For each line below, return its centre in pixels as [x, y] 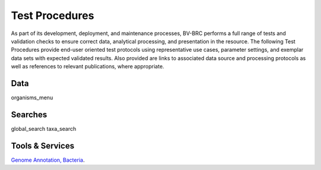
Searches [29, 114]
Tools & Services [43, 146]
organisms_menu [32, 97]
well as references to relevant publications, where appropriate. [88, 67]
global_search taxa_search [44, 128]
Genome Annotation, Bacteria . [48, 160]
